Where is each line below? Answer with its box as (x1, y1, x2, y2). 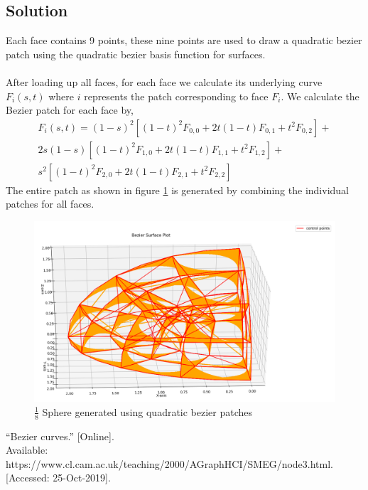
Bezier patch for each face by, (6, 102, 134, 117)
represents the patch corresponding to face (84, 88, 269, 103)
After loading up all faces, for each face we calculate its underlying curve (6, 74, 323, 89)
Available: (6, 442, 48, 457)
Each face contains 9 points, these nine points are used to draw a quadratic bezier (6, 33, 362, 48)
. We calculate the (281, 88, 359, 103)
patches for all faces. (6, 196, 94, 211)
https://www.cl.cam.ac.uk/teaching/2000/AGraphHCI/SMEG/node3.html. (6, 456, 334, 471)
